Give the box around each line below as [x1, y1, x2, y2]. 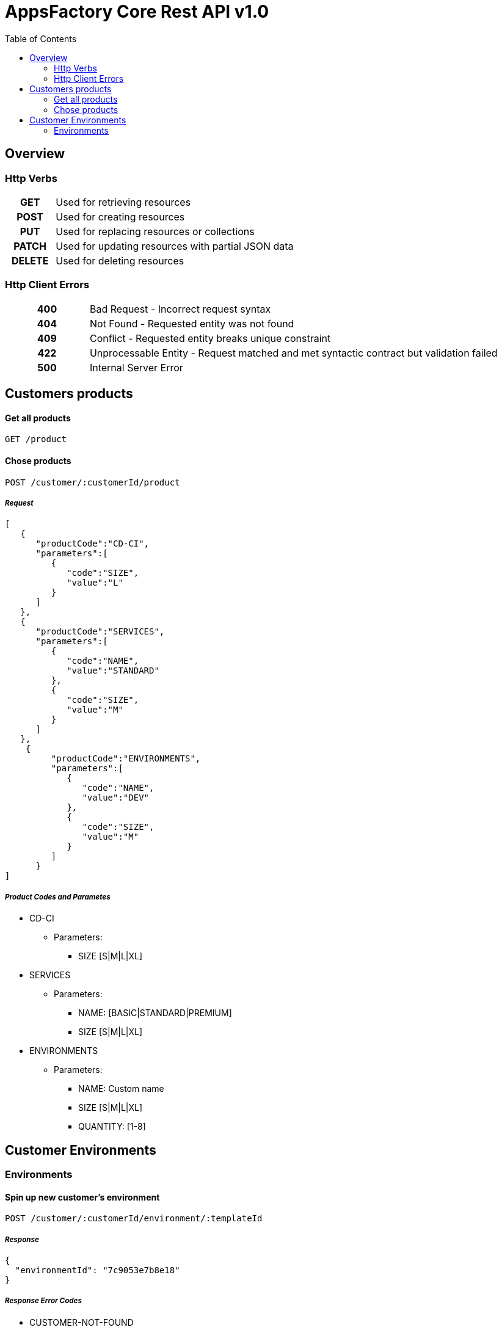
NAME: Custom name [78, 1083, 164, 1094]
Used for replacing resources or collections [56, 225, 255, 238]
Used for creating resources [56, 210, 185, 223]
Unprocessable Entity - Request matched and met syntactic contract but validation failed [89, 346, 498, 359]
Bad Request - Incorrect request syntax [89, 302, 271, 315]
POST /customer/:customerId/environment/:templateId [5, 1213, 263, 1224]
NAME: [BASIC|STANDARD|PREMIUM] [78, 1008, 232, 1019]
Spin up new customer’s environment [5, 1191, 160, 1202]
